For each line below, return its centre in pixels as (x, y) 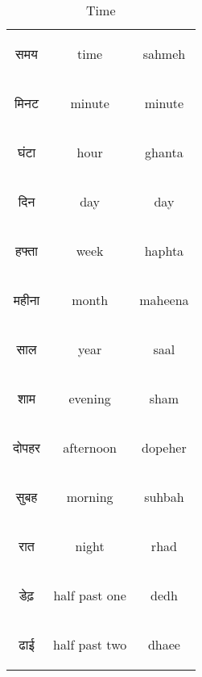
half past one (90, 595)
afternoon (90, 447)
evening (90, 398)
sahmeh (164, 54)
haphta (164, 251)
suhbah (164, 497)
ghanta (164, 152)
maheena (164, 300)
